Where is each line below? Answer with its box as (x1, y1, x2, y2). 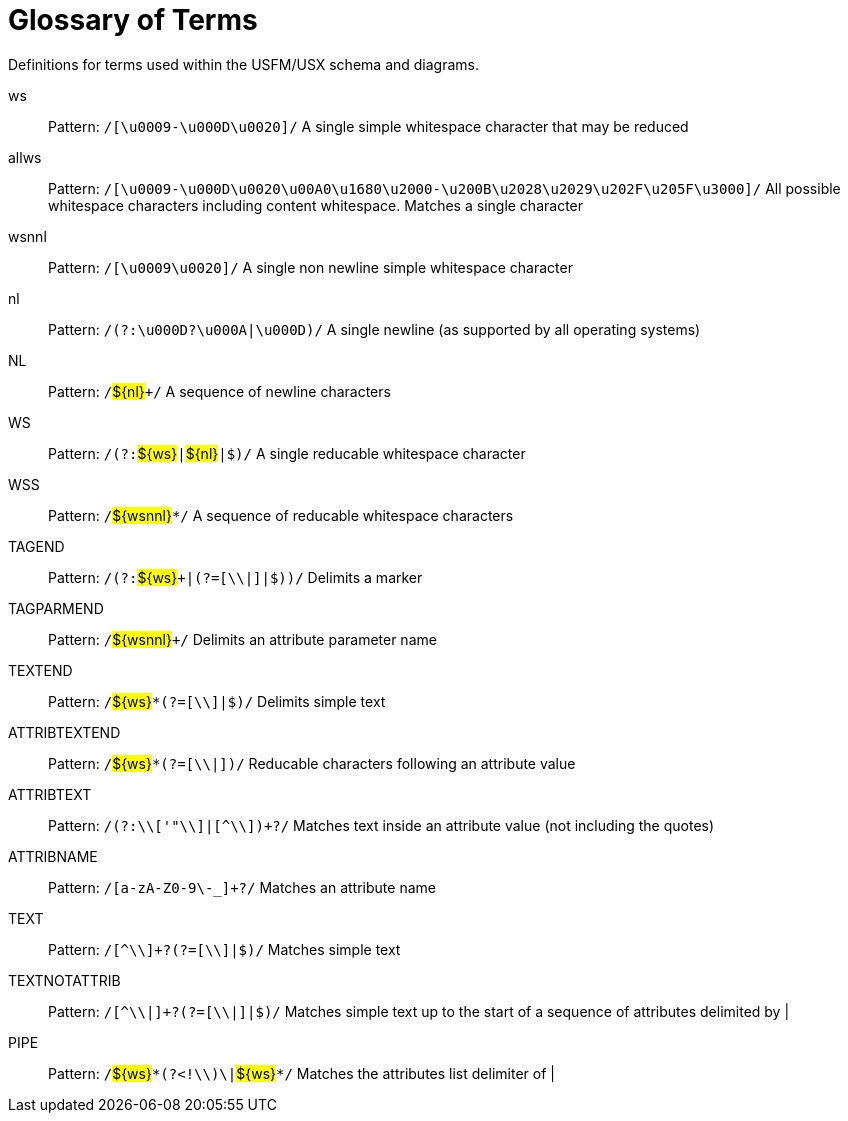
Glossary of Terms (8, 3, 258, 37)
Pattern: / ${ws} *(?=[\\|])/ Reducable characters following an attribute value (48, 754, 576, 772)
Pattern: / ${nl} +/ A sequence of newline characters (48, 382, 391, 400)
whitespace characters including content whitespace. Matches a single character (48, 196, 584, 214)
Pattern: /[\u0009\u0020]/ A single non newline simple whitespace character (48, 258, 573, 276)
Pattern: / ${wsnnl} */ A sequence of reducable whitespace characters (48, 506, 514, 524)
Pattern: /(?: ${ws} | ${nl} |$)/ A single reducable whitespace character (48, 444, 526, 462)
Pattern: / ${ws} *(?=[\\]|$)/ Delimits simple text (48, 692, 386, 710)
